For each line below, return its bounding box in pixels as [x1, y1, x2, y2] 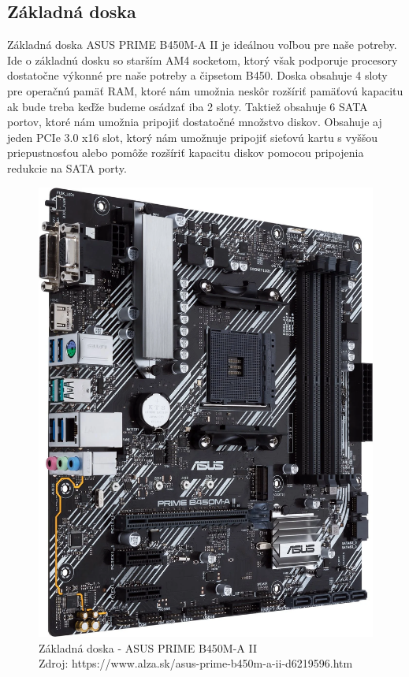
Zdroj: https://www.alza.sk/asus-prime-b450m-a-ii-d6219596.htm [39, 655, 353, 671]
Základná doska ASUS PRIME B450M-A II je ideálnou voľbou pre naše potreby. [7, 36, 397, 53]
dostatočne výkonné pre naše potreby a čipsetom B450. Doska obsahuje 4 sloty [7, 67, 388, 84]
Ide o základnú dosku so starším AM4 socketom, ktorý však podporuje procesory [7, 51, 398, 68]
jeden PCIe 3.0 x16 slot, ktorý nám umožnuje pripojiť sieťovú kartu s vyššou [7, 128, 378, 145]
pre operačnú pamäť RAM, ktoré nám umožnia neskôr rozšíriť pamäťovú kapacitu [7, 82, 403, 99]
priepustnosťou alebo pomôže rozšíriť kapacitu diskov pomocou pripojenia [7, 144, 364, 161]
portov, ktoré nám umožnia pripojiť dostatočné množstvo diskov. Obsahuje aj [7, 113, 382, 130]
